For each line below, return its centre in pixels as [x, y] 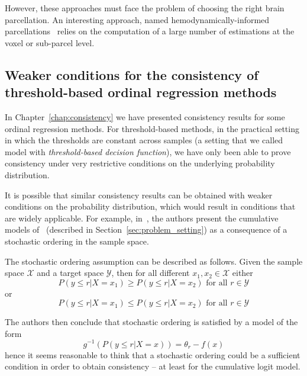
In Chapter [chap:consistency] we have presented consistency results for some [145, 116]
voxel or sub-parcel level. [50, 42]
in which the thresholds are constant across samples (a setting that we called [144, 140]
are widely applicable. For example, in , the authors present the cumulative [142, 218]
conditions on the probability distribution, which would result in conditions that [150, 206]
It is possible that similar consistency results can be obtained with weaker [139, 195]
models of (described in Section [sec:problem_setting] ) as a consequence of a [146, 229]
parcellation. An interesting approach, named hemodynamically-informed [137, 19]
